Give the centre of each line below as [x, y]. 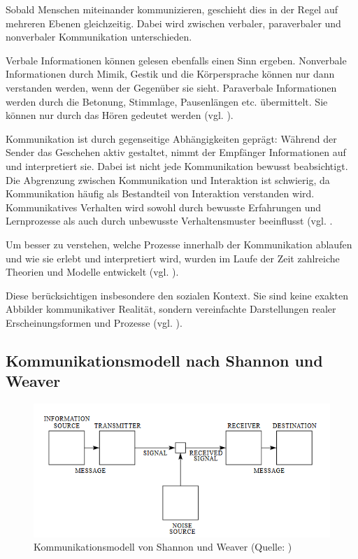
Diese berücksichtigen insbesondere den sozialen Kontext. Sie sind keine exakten [177, 295]
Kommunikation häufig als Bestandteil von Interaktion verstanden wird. [160, 193]
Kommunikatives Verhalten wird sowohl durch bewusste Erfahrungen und [164, 207]
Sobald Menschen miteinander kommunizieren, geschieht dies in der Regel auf [172, 9]
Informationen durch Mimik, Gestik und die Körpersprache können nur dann [170, 74]
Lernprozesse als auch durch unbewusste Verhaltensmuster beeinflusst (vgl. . [169, 221]
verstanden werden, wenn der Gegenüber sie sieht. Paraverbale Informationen [171, 87]
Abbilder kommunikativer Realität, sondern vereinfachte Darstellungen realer [171, 309]
